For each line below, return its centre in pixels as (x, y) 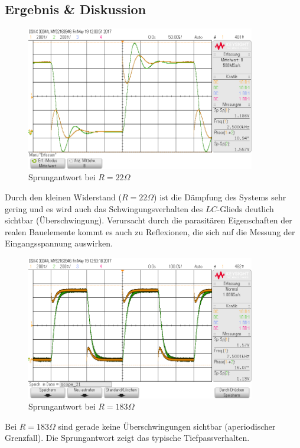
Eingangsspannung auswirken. (59, 243)
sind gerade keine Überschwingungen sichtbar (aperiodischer (167, 426)
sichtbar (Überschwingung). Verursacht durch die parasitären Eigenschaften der (149, 220)
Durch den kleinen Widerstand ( (63, 197)
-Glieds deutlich (245, 208)
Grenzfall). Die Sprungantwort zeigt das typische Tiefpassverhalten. (127, 438)
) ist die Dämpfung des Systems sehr (220, 197)
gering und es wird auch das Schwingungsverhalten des (104, 208)
